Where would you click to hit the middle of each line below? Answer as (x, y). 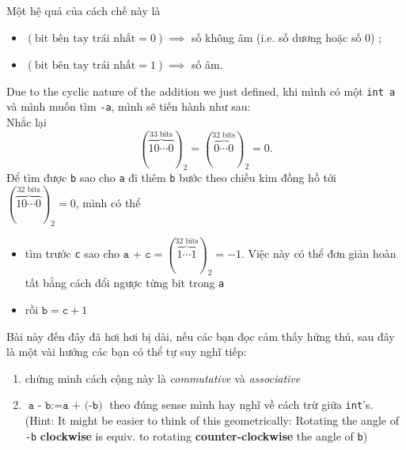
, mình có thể (108, 203)
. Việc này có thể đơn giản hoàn (319, 253)
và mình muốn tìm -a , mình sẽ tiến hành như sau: (129, 106)
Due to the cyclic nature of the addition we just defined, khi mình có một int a (201, 91)
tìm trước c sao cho (72, 253)
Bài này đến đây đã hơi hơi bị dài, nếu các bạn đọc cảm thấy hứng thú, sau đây (201, 336)
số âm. (207, 64)
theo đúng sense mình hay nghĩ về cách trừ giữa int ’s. (241, 405)
